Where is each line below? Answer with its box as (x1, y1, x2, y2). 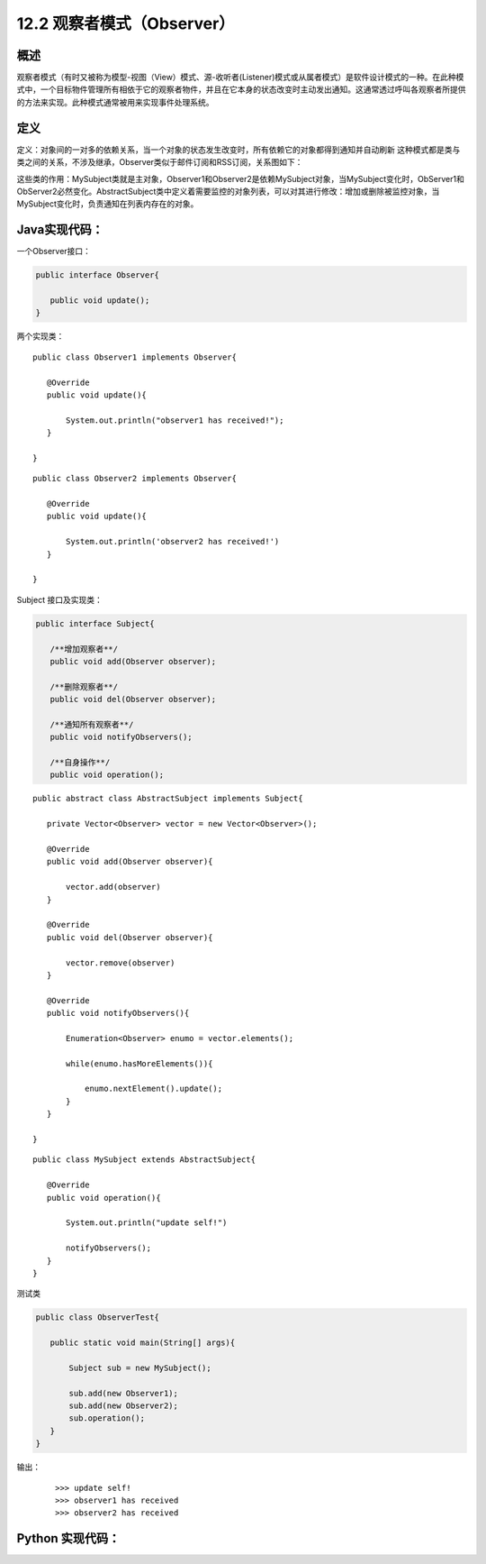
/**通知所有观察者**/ (49, 719, 134, 729)
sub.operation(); (68, 1413, 146, 1423)
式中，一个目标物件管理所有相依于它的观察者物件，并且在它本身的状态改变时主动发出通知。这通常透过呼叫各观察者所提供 (16, 84, 466, 95)
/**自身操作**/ (49, 757, 111, 768)
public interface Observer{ (35, 270, 159, 280)
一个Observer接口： (16, 246, 92, 257)
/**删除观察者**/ (49, 681, 119, 691)
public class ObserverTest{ (35, 1312, 159, 1322)
